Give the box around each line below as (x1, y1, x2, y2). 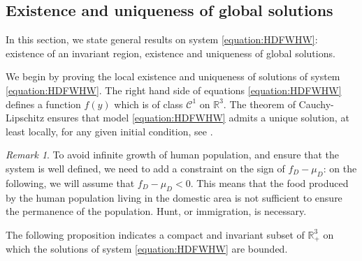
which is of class (114, 96, 183, 111)
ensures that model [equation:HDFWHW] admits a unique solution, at (47, 110, 349, 125)
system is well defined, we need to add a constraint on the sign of (6, 161, 285, 175)
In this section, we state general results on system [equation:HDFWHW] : (6, 32, 318, 47)
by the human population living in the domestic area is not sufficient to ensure (6, 190, 342, 204)
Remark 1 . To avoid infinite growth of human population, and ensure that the (6, 147, 339, 162)
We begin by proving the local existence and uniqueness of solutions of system (6, 69, 340, 84)
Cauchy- (298, 96, 334, 111)
